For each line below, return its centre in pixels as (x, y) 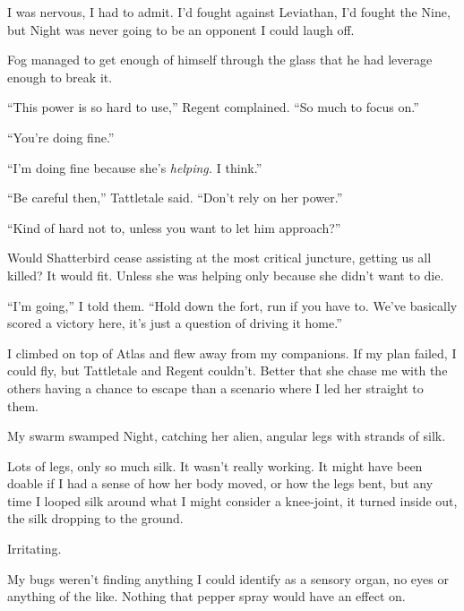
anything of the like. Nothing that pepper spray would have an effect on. (206, 596)
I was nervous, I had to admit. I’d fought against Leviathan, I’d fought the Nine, (229, 12)
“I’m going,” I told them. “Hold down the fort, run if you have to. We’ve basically (232, 305)
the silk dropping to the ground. (95, 518)
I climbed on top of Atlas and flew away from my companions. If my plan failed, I (232, 353)
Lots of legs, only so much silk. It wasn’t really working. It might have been (215, 465)
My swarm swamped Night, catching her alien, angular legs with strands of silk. (227, 436)
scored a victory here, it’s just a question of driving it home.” (175, 323)
